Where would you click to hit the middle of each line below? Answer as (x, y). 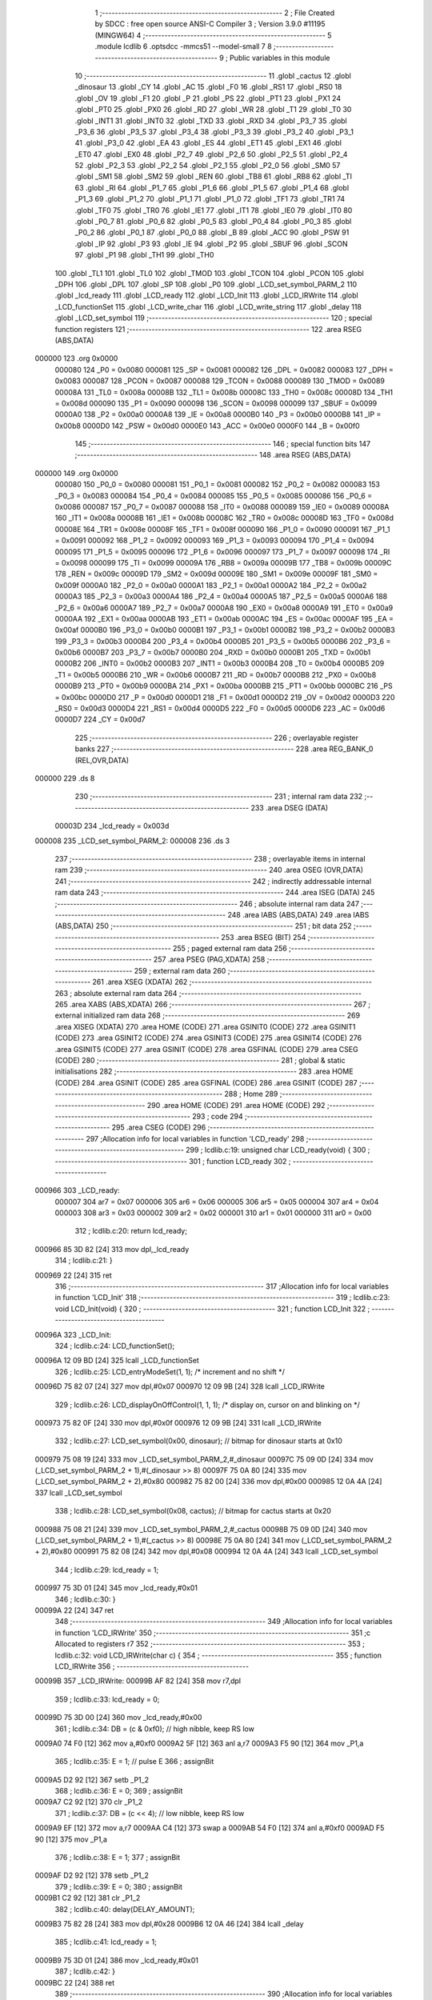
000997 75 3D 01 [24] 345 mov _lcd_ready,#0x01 (116, 1588)
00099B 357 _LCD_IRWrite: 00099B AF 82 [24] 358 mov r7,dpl (138, 1681)
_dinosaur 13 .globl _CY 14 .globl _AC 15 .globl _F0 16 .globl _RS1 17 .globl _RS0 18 (208, 87)
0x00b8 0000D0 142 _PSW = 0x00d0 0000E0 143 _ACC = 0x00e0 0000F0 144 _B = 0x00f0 (207, 426)
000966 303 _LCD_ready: (77, 1190)
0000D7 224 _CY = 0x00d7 (100, 719)
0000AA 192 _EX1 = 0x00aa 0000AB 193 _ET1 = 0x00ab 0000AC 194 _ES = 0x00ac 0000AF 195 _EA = (224, 618)
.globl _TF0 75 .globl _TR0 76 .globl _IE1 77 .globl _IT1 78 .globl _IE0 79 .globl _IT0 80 (214, 210)
